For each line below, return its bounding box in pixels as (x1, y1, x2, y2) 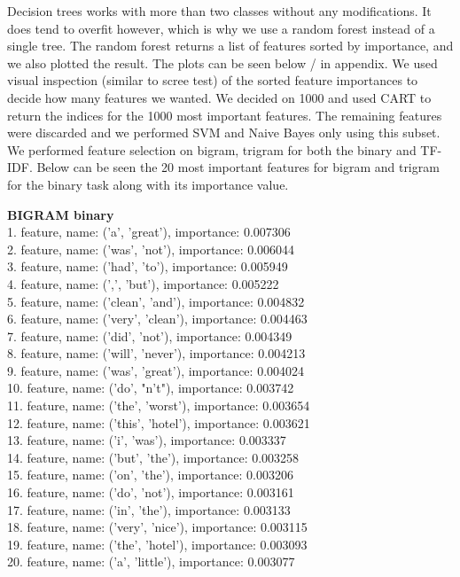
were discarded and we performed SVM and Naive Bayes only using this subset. (7, 123, 441, 142)
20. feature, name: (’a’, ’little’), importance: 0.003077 (7, 552, 295, 571)
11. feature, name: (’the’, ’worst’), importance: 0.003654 (7, 396, 310, 415)
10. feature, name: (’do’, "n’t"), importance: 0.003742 (7, 378, 294, 397)
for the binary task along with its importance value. (7, 175, 289, 193)
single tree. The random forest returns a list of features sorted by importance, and (7, 36, 454, 55)
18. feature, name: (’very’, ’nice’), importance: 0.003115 (7, 518, 308, 536)
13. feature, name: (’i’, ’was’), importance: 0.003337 (7, 431, 286, 449)
